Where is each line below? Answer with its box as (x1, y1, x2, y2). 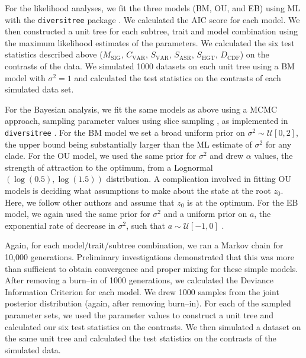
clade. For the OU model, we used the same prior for (5, 149, 197, 162)
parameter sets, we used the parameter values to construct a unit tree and (5, 308, 274, 321)
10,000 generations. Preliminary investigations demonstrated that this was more (5, 251, 294, 263)
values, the (254, 149, 293, 162)
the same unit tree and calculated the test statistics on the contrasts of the (5, 332, 276, 344)
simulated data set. (5, 83, 74, 95)
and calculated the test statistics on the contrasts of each (74, 71, 281, 84)
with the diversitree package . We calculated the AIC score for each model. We (5, 13, 300, 25)
